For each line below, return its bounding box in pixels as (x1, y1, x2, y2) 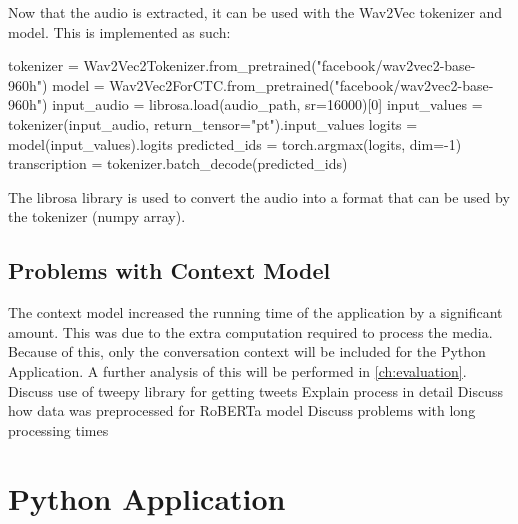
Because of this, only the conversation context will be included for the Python (8, 341, 486, 362)
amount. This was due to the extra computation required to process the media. (8, 321, 493, 342)
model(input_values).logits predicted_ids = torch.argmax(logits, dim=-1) (8, 133, 462, 154)
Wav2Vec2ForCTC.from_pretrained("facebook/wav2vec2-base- (109, 74, 494, 95)
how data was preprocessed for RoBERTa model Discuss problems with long (8, 400, 476, 421)
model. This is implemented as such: (8, 21, 231, 42)
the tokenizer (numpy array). (8, 206, 186, 227)
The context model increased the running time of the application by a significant (8, 302, 503, 323)
